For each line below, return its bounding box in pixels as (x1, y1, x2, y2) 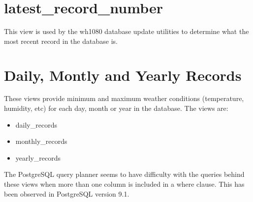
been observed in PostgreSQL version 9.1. (4, 188, 129, 199)
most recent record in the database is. (4, 35, 118, 46)
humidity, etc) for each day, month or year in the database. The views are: (4, 103, 228, 113)
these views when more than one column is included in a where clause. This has (4, 179, 245, 189)
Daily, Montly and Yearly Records (4, 65, 242, 85)
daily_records (15, 119, 57, 130)
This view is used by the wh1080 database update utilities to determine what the (4, 26, 249, 36)
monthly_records (15, 136, 67, 146)
